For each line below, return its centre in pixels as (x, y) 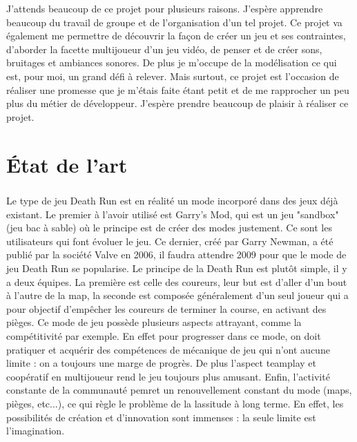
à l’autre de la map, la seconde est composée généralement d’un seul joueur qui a (177, 295)
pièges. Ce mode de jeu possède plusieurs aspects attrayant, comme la (154, 322)
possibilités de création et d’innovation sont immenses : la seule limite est (161, 417)
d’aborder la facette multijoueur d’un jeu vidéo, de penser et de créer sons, (164, 49)
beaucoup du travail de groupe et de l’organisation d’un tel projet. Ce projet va (174, 22)
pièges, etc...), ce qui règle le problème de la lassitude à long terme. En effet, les (175, 403)
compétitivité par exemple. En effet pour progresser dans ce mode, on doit (164, 336)
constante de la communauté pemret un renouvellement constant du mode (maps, (179, 390)
